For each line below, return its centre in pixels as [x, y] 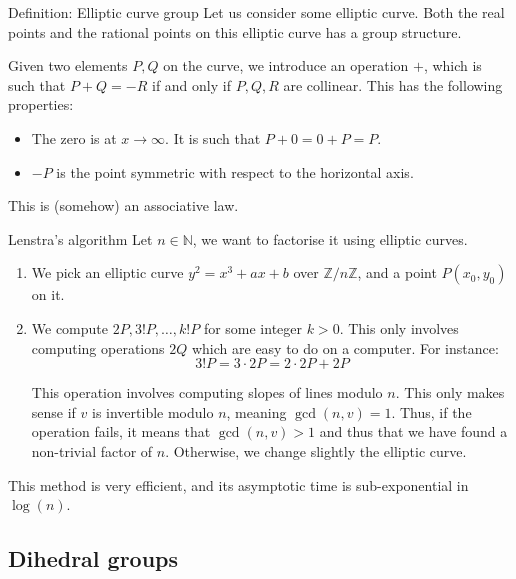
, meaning [256, 411]
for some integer [253, 327]
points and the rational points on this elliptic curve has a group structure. [235, 31]
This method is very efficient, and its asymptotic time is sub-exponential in [238, 484]
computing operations [98, 347]
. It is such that [213, 137]
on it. [48, 294]
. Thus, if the [431, 411]
